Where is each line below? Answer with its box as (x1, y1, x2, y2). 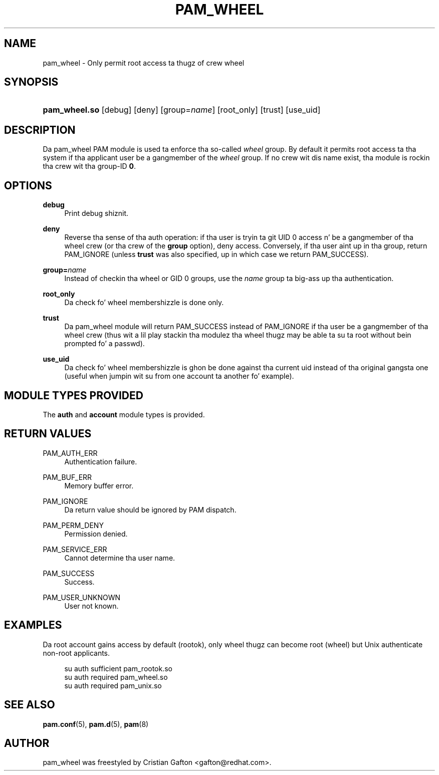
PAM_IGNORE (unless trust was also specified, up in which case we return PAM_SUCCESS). (64, 250, 369, 259)
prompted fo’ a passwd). (64, 339, 145, 348)
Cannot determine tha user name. (64, 553, 175, 562)
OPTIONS (4, 179, 52, 192)
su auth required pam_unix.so (64, 681, 162, 690)
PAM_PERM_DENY (43, 521, 104, 530)
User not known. (64, 601, 119, 610)
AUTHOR (4, 736, 50, 749)
